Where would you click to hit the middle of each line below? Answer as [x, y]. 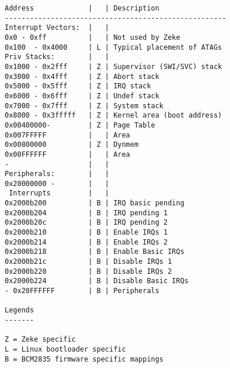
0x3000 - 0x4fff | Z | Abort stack [82, 76]
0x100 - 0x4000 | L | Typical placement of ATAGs [114, 47]
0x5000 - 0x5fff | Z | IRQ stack [78, 86]
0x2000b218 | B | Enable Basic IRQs [95, 252]
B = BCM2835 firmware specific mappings [84, 359]
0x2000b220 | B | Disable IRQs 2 [88, 271]
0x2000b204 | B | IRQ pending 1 [86, 213]
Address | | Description [82, 8]
